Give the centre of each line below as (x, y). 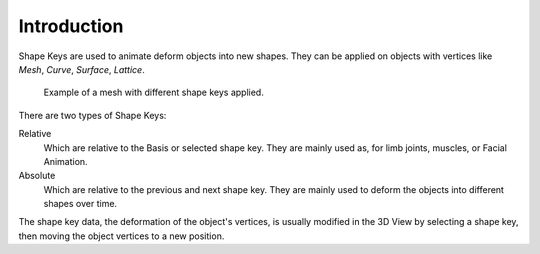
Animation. (66, 161)
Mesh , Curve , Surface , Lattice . (81, 69)
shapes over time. (80, 204)
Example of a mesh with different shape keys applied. (153, 92)
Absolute (37, 176)
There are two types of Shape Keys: (92, 115)
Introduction (71, 26)
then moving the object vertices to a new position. (121, 236)
